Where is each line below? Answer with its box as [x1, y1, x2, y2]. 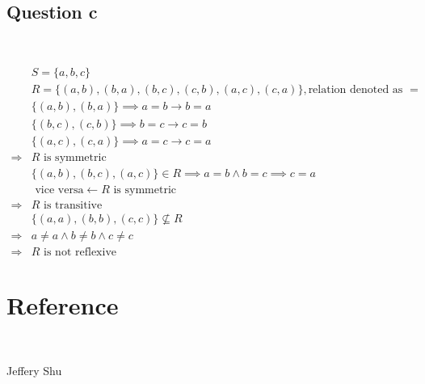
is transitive [44, 199, 103, 211]
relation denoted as [308, 84, 403, 96]
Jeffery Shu [6, 362, 62, 379]
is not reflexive [44, 246, 116, 258]
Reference [6, 288, 119, 321]
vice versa [35, 184, 84, 196]
